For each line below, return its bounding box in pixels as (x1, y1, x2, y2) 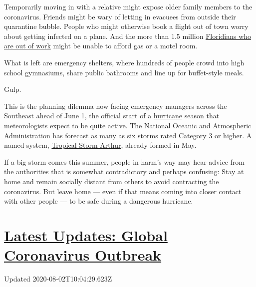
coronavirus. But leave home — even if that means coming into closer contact (4, 186, 242, 196)
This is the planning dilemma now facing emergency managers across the (4, 100, 227, 111)
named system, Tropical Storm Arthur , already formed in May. (4, 140, 197, 150)
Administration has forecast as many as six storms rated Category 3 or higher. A (4, 130, 252, 140)
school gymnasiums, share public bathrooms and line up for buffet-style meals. (4, 67, 244, 77)
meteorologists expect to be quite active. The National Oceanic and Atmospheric (4, 120, 252, 130)
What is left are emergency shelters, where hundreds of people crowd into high (4, 57, 245, 67)
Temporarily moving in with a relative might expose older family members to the (4, 1, 253, 11)
